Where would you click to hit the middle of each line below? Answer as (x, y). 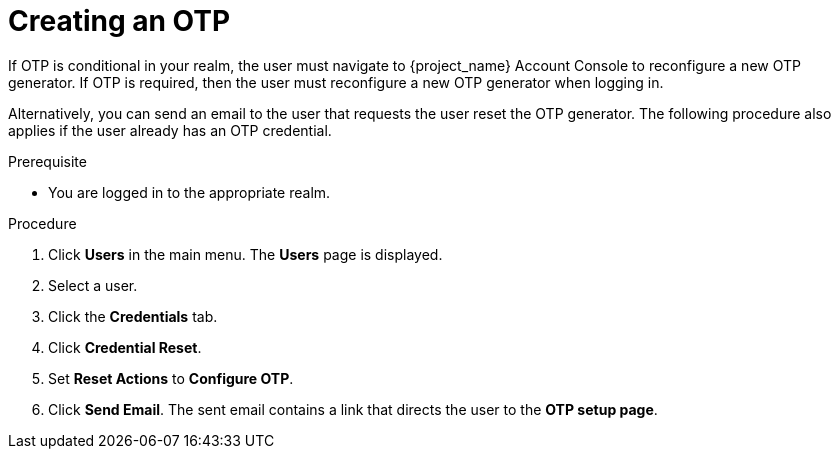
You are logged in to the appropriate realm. (189, 192)
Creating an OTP (119, 21)
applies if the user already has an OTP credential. (170, 130)
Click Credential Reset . (125, 347)
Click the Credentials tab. (133, 316)
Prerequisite (47, 161)
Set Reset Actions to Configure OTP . (171, 378)
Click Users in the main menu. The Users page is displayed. (245, 254)
